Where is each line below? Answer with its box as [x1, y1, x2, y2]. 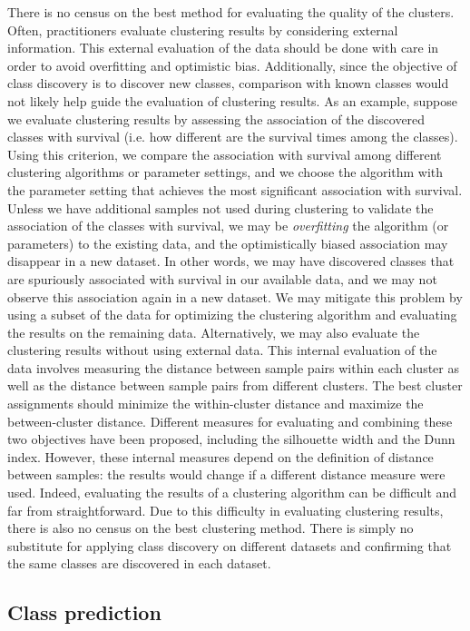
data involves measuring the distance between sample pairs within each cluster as [7, 358, 459, 377]
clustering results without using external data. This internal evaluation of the [7, 340, 437, 360]
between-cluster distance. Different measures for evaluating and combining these [7, 411, 453, 430]
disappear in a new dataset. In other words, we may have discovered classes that [7, 251, 455, 271]
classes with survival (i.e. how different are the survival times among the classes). [7, 127, 458, 146]
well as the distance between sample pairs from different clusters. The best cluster [7, 376, 463, 395]
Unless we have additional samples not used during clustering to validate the [7, 198, 434, 217]
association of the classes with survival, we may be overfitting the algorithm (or [7, 216, 449, 235]
